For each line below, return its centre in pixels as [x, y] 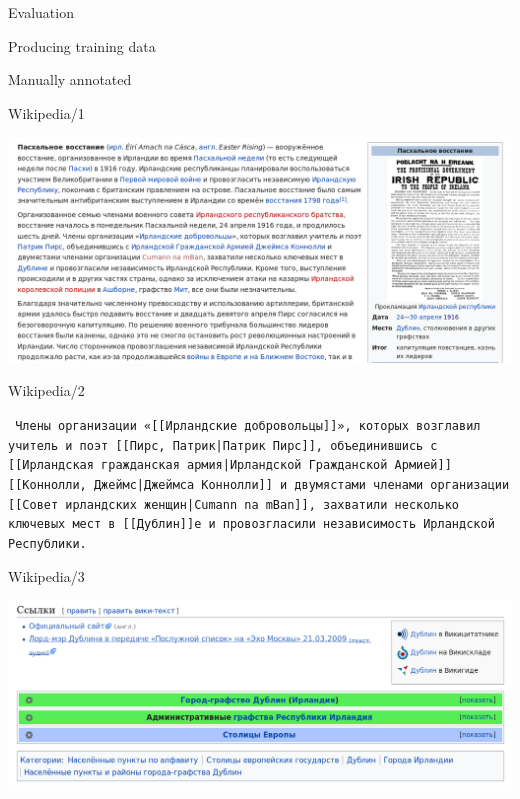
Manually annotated [70, 79]
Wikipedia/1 [46, 112]
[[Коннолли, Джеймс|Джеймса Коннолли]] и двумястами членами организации [259, 484]
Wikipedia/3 [46, 575]
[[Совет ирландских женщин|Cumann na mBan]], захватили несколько [234, 504]
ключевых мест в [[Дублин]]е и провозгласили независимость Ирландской [251, 524]
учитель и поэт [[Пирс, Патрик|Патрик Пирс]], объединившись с [223, 445]
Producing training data [82, 45]
